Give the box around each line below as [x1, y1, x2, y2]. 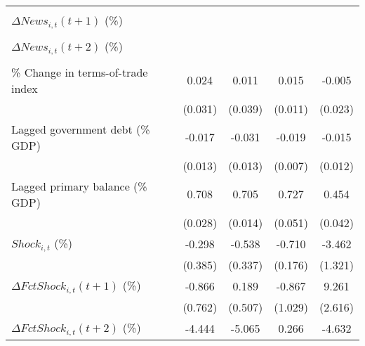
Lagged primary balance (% [11, 177, 147, 194]
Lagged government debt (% [11, 120, 150, 137]
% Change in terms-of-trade [11, 63, 148, 80]
